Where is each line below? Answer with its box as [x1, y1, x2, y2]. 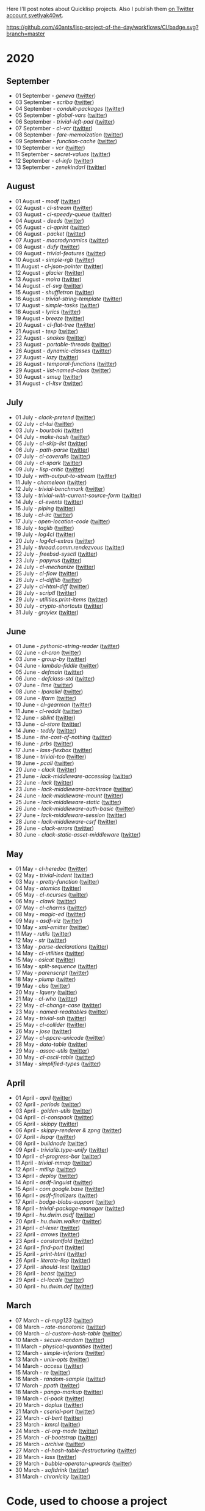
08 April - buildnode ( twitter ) [15, 1140, 87, 1147]
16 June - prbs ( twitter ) [15, 740, 74, 747]
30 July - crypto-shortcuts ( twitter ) [15, 602, 104, 610]
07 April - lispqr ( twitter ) [15, 1133, 76, 1141]
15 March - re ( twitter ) [15, 1368, 71, 1376]
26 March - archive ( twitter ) [15, 1440, 85, 1447]
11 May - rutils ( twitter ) [15, 930, 72, 938]
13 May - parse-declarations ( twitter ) [15, 943, 109, 950]
